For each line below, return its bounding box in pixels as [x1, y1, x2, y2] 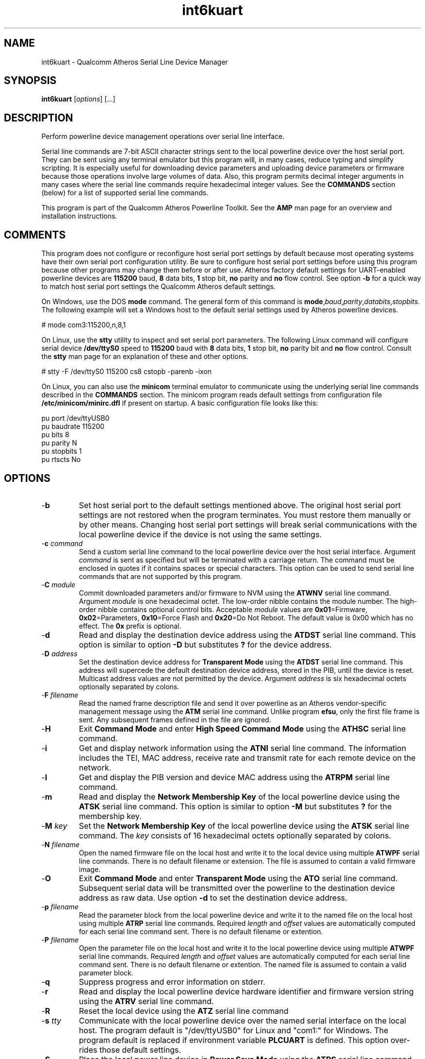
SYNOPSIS [4, 74, 57, 87]
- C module [41, 580, 76, 589]
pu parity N [41, 439, 77, 447]
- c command [41, 539, 83, 547]
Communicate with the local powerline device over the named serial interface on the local [79, 1015, 406, 1025]
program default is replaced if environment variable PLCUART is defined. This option [79, 1035, 389, 1045]
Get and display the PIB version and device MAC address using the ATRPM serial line [79, 772, 390, 782]
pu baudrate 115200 [41, 422, 105, 431]
